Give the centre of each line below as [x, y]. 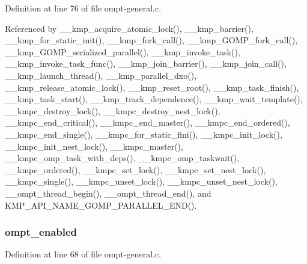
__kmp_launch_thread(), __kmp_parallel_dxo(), [101, 75]
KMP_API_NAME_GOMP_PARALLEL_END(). [101, 205]
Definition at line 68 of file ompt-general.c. [83, 254]
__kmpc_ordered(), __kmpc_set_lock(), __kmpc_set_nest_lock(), [135, 169]
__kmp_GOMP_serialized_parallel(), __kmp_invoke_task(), [123, 51]
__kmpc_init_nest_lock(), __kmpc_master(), [94, 146]
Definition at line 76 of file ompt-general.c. [83, 8]
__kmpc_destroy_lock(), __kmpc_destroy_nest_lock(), [113, 110]
